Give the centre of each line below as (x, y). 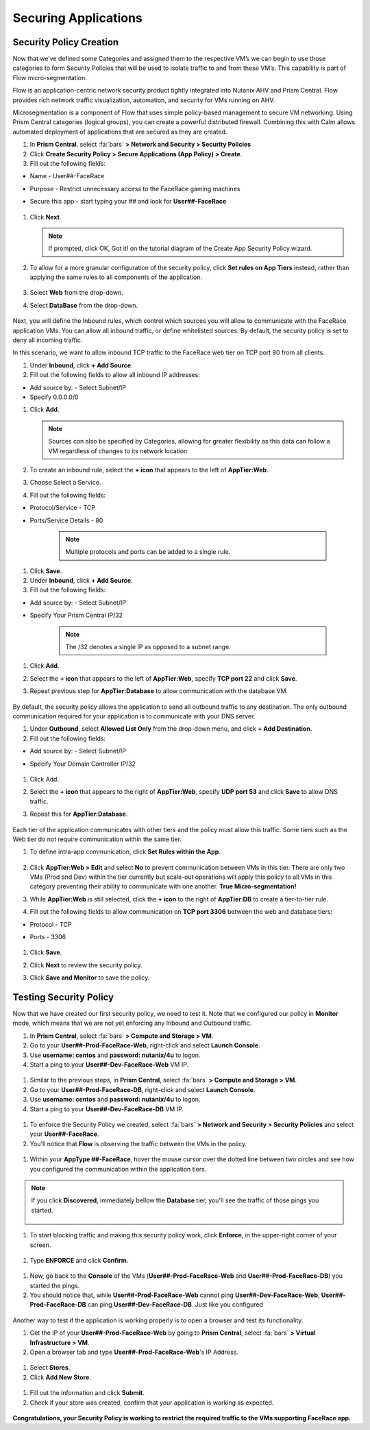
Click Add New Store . (61, 1377)
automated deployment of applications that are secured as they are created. (120, 132)
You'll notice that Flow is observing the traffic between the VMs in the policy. (138, 1143)
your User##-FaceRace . (64, 1134)
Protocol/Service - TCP (63, 508)
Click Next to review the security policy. (86, 965)
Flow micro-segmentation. (50, 77)
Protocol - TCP (51, 924)
